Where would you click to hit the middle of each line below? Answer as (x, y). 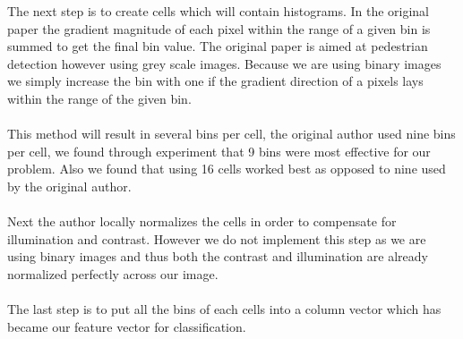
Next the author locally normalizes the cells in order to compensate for (202, 221)
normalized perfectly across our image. (113, 273)
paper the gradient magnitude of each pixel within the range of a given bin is (219, 28)
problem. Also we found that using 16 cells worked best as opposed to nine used (227, 169)
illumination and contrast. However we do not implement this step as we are (217, 238)
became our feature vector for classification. (127, 326)
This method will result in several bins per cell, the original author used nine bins (231, 134)
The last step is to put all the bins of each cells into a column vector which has (224, 309)
